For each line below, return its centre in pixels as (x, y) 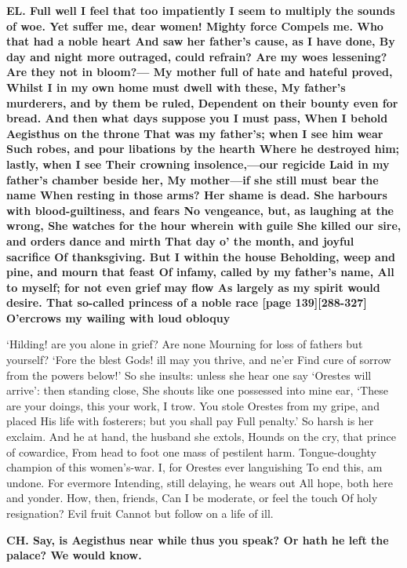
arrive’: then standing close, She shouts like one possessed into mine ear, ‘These (197, 390)
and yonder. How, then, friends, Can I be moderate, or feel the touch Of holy (192, 498)
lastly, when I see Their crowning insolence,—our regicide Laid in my (198, 164)
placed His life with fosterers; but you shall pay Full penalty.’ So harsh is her (190, 421)
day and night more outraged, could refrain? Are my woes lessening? (197, 56)
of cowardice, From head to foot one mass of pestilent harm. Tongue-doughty (191, 451)
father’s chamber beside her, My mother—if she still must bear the (193, 179)
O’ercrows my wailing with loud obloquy (118, 317)
